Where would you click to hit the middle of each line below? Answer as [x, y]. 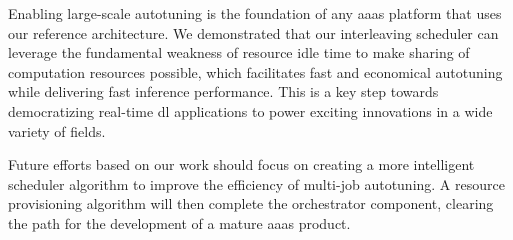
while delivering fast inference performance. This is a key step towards [223, 91]
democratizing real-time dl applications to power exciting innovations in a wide [250, 110]
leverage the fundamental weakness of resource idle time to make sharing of [239, 52]
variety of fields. [57, 130]
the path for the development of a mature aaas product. [179, 222]
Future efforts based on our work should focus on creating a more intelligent [241, 164]
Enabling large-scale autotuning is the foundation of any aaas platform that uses [255, 13]
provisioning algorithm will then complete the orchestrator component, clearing [251, 203]
